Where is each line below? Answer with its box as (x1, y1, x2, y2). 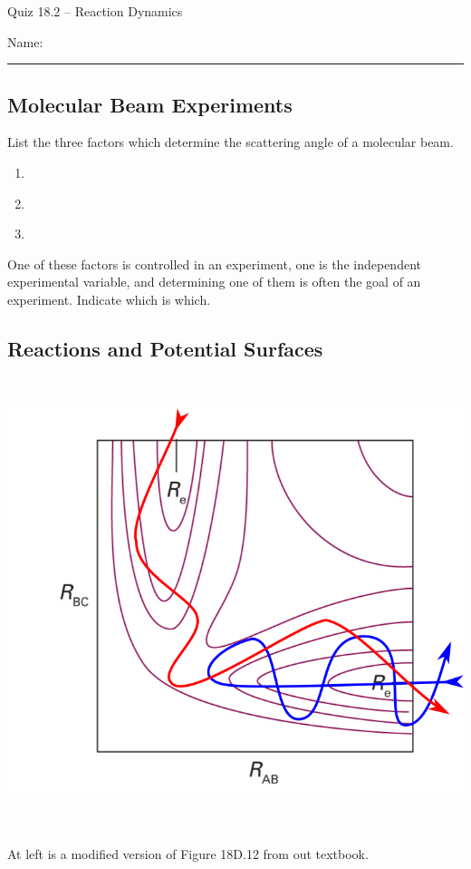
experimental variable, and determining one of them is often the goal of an (7, 272, 421, 291)
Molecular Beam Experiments (7, 90, 293, 118)
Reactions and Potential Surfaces (7, 334, 323, 362)
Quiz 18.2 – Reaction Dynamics (7, 2, 183, 20)
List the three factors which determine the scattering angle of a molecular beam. (7, 132, 454, 151)
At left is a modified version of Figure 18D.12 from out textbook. (7, 845, 369, 864)
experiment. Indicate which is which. (7, 289, 211, 308)
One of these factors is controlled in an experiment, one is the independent (7, 254, 421, 273)
